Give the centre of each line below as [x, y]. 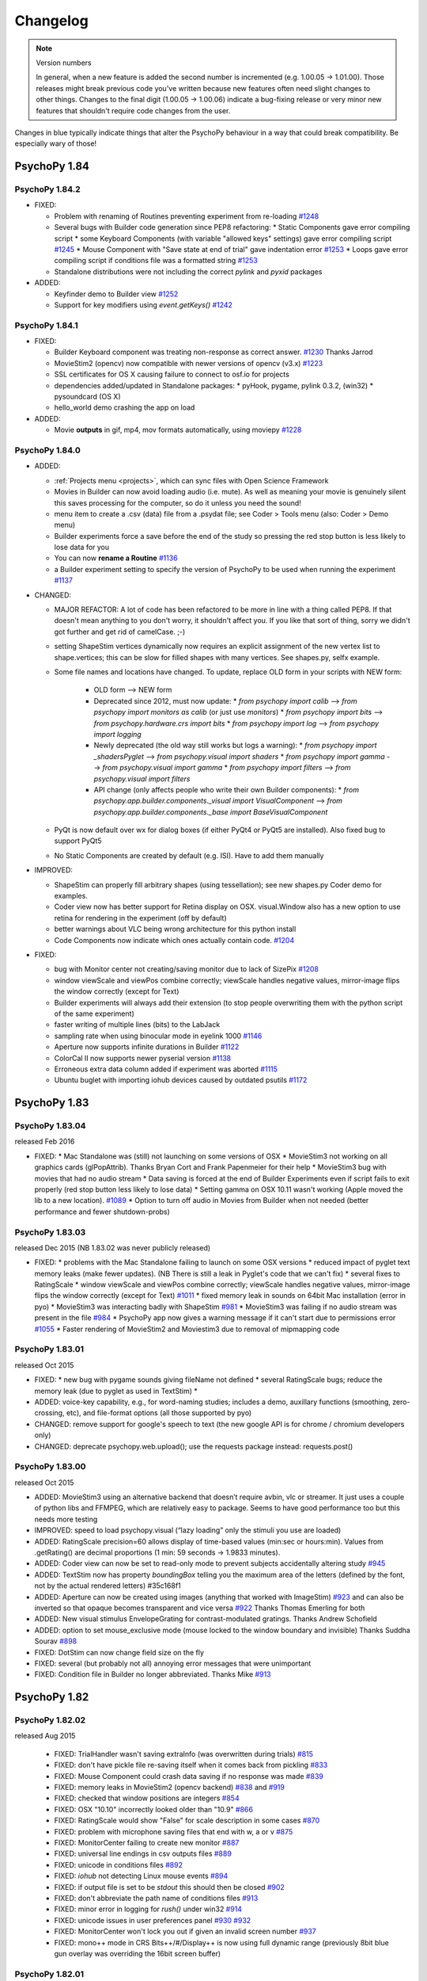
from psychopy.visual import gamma [162, 768]
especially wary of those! [56, 143]
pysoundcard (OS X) [88, 397]
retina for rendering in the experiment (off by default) [140, 918]
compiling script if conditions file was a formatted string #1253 [156, 261]
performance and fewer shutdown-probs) [102, 1212]
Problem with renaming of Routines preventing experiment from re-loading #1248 [187, 216]
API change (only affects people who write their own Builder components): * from [227, 789]
